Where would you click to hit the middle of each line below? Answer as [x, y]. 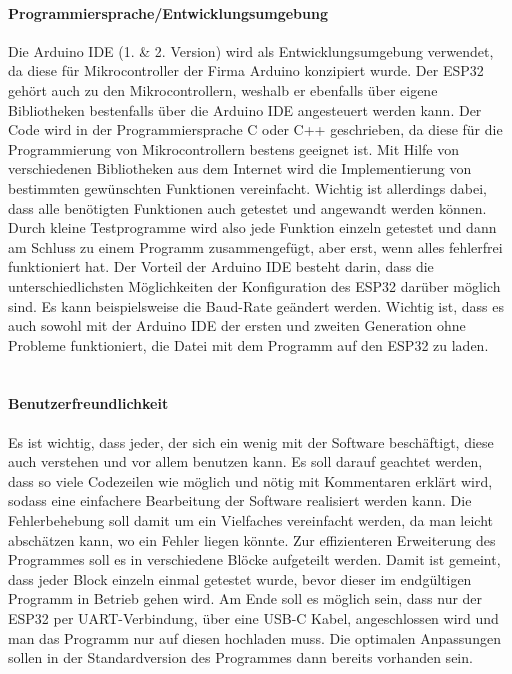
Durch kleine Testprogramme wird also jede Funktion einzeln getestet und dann [252, 227]
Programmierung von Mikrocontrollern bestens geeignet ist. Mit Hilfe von [234, 148]
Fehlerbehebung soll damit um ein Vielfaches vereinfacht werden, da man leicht [251, 520]
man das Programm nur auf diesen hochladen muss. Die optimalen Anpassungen [254, 637]
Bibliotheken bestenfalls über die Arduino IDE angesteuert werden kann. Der [245, 109]
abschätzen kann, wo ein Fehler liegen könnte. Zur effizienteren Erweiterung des [252, 539]
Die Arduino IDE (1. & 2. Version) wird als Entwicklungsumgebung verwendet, [251, 50]
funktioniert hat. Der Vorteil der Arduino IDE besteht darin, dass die [221, 266]
